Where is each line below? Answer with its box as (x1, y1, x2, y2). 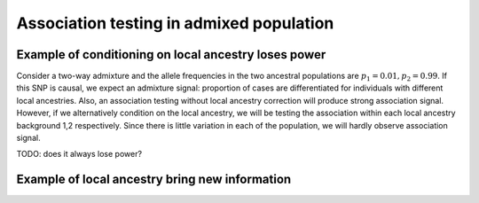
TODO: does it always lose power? (16, 149, 142, 160)
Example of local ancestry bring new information (16, 172, 292, 187)
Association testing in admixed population (16, 13, 334, 33)
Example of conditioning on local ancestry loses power (16, 47, 326, 62)
